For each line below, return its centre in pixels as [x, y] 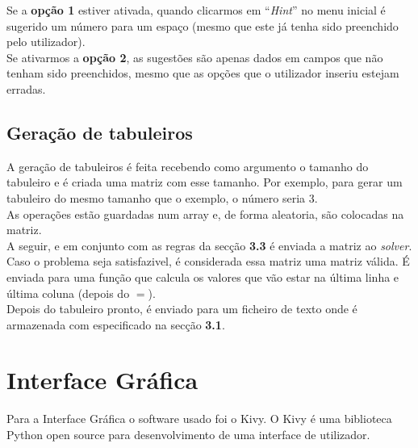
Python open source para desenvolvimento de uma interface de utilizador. [188, 435]
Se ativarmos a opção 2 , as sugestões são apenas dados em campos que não [195, 57]
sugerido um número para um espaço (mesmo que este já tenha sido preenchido [203, 25]
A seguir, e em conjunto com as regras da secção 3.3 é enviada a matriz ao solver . [209, 245]
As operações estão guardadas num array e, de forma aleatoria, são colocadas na [205, 214]
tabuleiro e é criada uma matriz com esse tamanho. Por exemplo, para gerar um [205, 182]
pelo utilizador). [46, 42]
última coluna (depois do [68, 293]
